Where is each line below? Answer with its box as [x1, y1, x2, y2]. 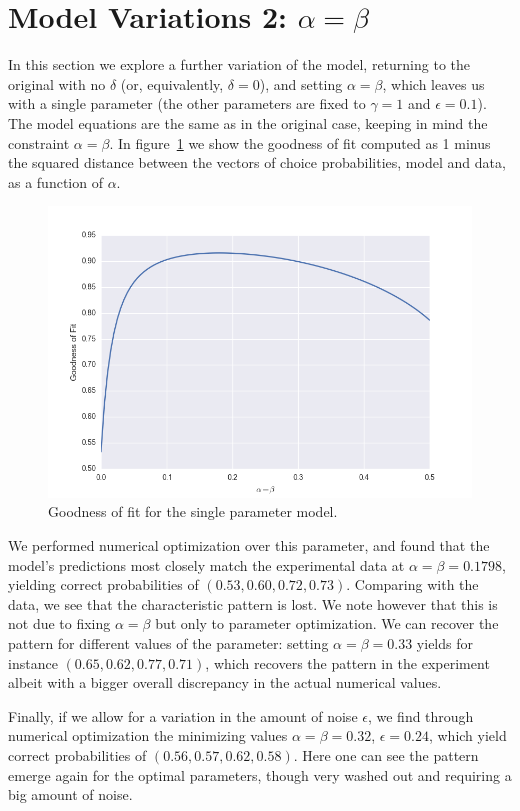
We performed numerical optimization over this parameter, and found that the [8, 534, 490, 555]
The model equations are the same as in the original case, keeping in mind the [8, 112, 488, 133]
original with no [8, 73, 106, 94]
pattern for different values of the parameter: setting [8, 632, 329, 653]
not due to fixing [8, 613, 111, 634]
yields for [416, 632, 473, 653]
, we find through [367, 705, 474, 726]
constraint [8, 132, 70, 153]
